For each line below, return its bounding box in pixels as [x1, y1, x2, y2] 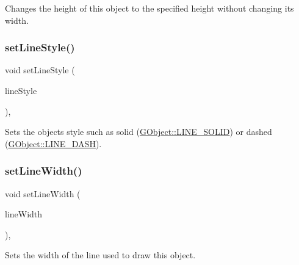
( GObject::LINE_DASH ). [5, 137, 102, 150]
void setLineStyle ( [5, 64, 75, 76]
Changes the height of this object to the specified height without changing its [5, 2, 294, 14]
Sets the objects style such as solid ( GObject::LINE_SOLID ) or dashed [5, 125, 272, 138]
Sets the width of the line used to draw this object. [5, 249, 196, 261]
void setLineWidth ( [5, 187, 81, 200]
